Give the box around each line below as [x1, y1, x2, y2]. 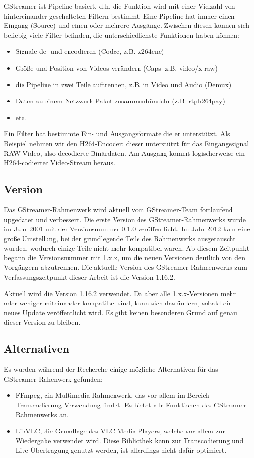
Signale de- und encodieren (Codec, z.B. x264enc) [15, 46, 164, 56]
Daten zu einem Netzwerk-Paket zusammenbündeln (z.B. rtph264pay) [15, 96, 225, 106]
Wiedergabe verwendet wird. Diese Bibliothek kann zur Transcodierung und [15, 435, 244, 445]
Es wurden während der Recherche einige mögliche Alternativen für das [4, 364, 218, 374]
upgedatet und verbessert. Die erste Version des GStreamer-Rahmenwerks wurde [4, 214, 246, 224]
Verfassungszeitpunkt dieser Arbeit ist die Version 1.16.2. [4, 272, 175, 282]
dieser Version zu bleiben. [4, 317, 81, 327]
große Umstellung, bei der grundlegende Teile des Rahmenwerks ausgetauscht [4, 233, 236, 243]
